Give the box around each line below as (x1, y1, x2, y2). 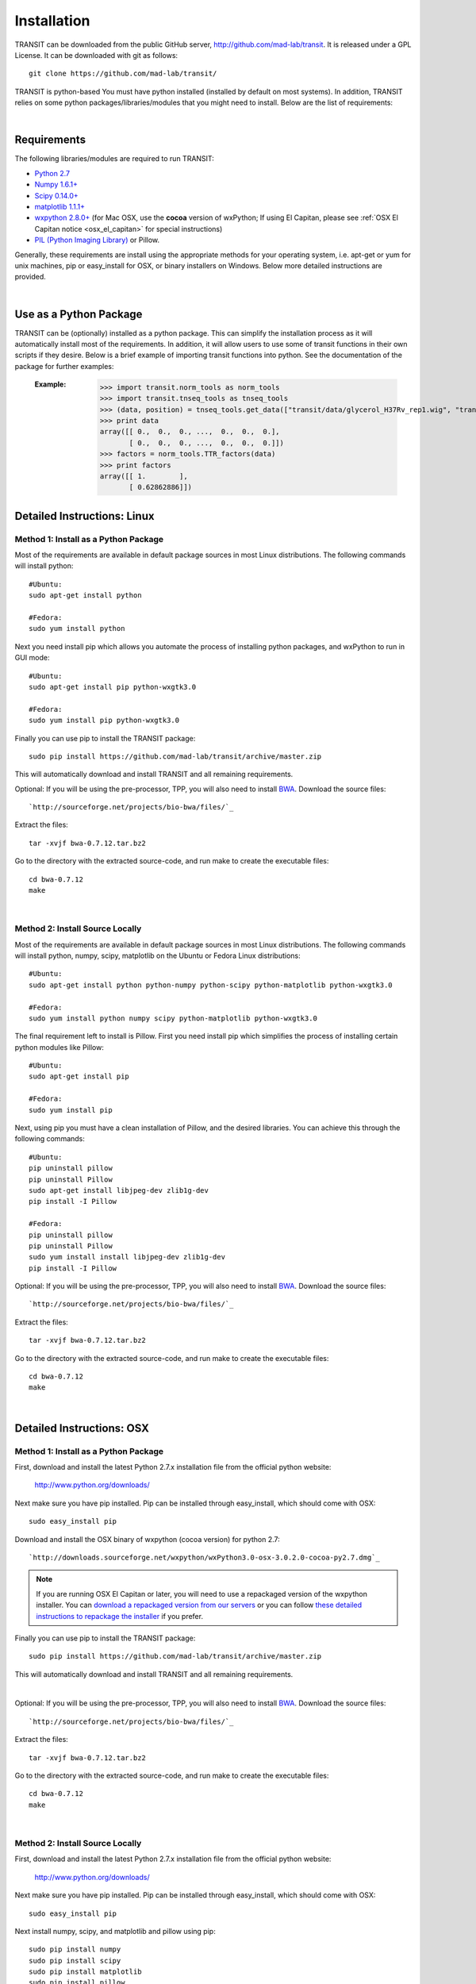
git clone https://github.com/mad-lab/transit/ (29, 69, 217, 79)
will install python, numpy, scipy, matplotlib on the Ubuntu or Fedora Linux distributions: (14, 951, 301, 960)
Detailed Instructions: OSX (14, 1421, 150, 1435)
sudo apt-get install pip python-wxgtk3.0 (29, 682, 197, 691)
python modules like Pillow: (14, 1042, 105, 1052)
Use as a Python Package (14, 307, 143, 321)
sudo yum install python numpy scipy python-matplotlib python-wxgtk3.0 (29, 1013, 317, 1023)
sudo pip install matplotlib (29, 1967, 142, 1976)
